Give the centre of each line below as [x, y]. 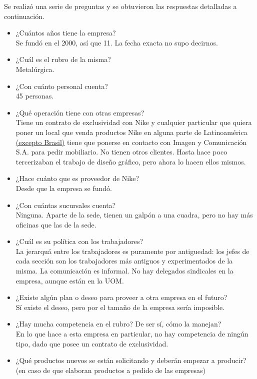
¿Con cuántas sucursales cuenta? [66, 205]
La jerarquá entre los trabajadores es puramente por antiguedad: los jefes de [132, 251]
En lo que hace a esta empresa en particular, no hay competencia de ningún [132, 334]
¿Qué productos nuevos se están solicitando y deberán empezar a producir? [131, 360]
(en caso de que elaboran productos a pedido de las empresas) [111, 370]
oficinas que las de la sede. [56, 224]
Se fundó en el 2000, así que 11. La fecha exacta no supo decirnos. [117, 42]
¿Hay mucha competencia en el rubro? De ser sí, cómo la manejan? [118, 324]
